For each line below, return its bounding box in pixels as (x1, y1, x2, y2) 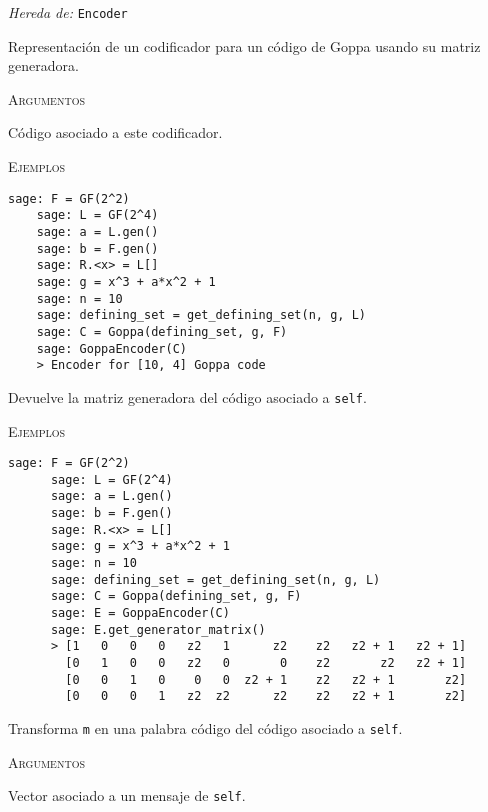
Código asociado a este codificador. (8, 122, 223, 143)
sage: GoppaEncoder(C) (36, 341, 187, 356)
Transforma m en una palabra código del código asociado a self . (8, 717, 403, 738)
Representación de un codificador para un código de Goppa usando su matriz (8, 35, 481, 56)
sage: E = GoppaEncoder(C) (50, 606, 230, 620)
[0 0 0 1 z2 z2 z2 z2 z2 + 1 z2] (65, 689, 467, 704)
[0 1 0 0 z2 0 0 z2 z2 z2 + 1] (65, 655, 467, 670)
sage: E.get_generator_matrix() (50, 622, 266, 637)
